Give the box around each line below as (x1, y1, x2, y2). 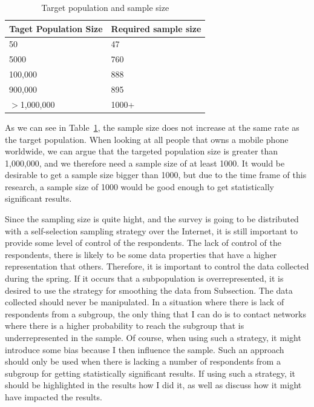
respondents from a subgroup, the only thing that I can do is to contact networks (5, 307, 306, 320)
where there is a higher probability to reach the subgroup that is (5, 319, 244, 332)
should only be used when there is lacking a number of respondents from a (5, 355, 281, 368)
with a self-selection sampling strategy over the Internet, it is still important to (5, 224, 298, 237)
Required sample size (111, 22, 201, 35)
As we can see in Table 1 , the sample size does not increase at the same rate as (5, 121, 299, 133)
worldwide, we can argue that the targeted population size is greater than (5, 145, 278, 157)
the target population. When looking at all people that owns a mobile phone (5, 133, 289, 145)
